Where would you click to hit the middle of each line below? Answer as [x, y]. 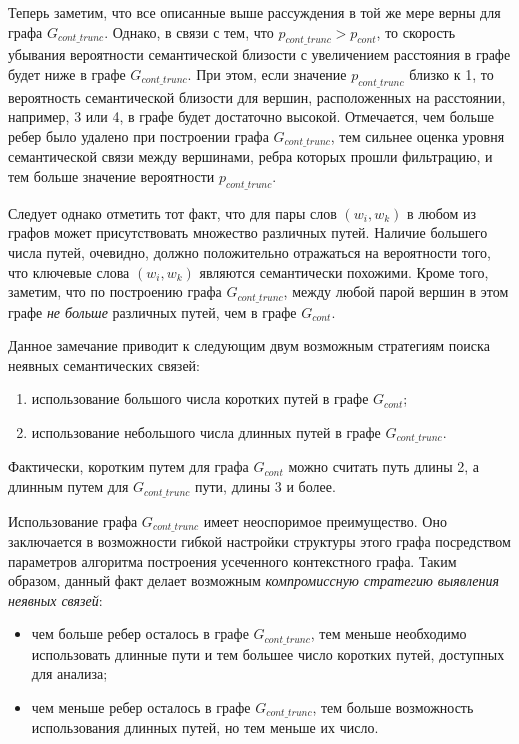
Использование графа [73, 520]
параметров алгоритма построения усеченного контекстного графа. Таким [232, 560]
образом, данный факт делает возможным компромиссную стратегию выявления [254, 580]
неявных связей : [55, 599]
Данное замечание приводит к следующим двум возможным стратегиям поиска [249, 345]
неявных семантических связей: [104, 364]
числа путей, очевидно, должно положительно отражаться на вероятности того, [249, 252]
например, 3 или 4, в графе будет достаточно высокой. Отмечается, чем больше [251, 116]
